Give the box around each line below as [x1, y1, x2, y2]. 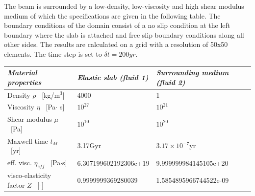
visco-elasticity [7, 170, 51, 180]
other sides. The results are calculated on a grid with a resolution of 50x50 [4, 39, 228, 49]
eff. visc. [7, 157, 32, 168]
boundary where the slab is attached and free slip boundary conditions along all [4, 29, 244, 40]
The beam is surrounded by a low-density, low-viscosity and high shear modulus [4, 1, 244, 11]
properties [7, 77, 42, 87]
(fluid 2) [156, 77, 185, 87]
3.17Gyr [77, 140, 102, 151]
